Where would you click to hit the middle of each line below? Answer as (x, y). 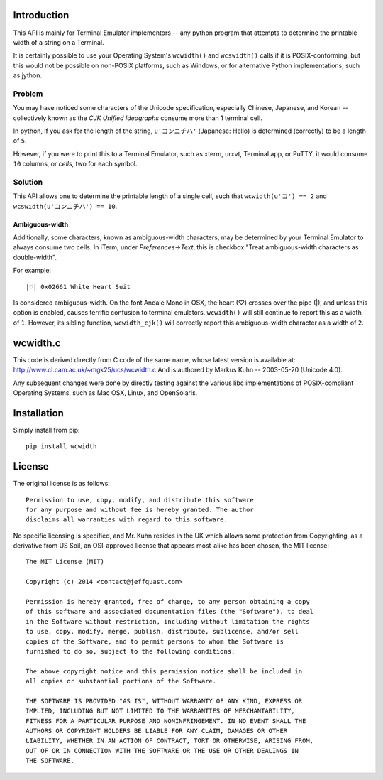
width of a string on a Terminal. (59, 42)
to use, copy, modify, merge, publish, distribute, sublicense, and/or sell (162, 632)
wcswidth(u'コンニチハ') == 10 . (65, 206)
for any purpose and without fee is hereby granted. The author (140, 509)
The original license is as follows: (61, 484)
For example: (32, 271)
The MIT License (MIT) (65, 562)
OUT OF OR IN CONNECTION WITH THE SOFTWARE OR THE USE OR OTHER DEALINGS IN (162, 751)
